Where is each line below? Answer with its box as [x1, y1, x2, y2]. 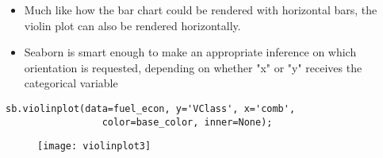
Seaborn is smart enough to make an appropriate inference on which [24, 44, 357, 60]
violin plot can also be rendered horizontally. [24, 17, 241, 33]
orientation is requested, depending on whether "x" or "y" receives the [24, 59, 362, 75]
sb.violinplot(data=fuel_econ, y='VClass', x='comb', [6, 102, 296, 114]
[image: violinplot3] [37, 141, 151, 152]
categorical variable [24, 75, 118, 91]
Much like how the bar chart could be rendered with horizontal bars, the [24, 2, 377, 17]
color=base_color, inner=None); [101, 116, 273, 128]
